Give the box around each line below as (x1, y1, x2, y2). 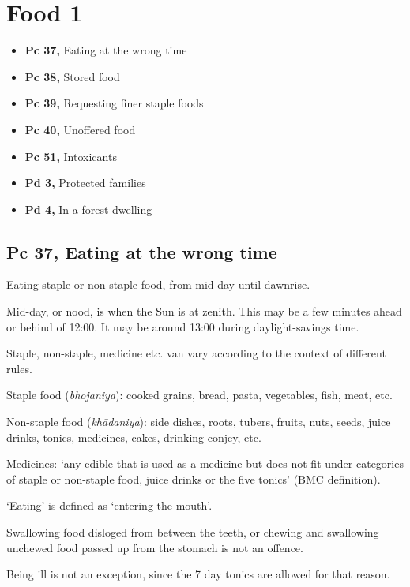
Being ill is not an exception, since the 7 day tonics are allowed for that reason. (6, 566, 390, 582)
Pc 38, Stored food (24, 68, 120, 84)
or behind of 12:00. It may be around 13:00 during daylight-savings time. (6, 318, 359, 335)
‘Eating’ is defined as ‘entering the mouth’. (6, 497, 213, 514)
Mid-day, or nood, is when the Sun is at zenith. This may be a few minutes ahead (6, 303, 402, 320)
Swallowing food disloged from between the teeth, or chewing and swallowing (6, 524, 379, 540)
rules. (6, 360, 32, 376)
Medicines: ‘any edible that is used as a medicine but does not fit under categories (6, 455, 404, 472)
